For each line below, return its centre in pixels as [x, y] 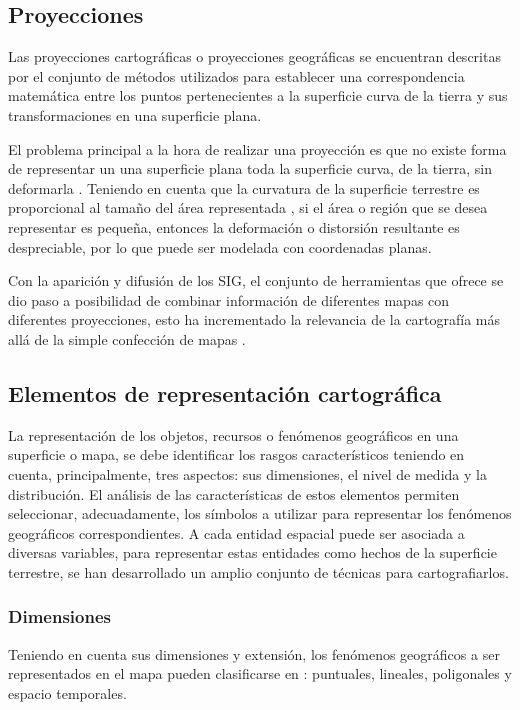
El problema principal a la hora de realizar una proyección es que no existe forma [257, 148]
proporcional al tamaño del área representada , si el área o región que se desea [248, 207]
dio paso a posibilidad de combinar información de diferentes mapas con [229, 299]
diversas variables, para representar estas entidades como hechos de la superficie [252, 552]
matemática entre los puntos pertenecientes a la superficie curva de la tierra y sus [258, 95]
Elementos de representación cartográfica [225, 392]
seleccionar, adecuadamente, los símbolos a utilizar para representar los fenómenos [260, 513]
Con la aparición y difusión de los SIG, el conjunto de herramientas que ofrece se [256, 280]
